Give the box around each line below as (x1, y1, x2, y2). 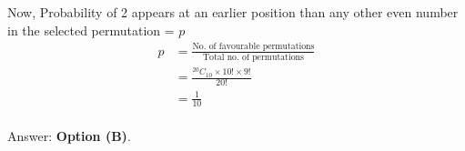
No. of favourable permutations (192, 42, 315, 52)
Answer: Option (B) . (7, 126, 131, 146)
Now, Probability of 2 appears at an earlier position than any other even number (7, 3, 459, 21)
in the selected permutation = (7, 20, 175, 39)
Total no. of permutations (203, 52, 304, 62)
